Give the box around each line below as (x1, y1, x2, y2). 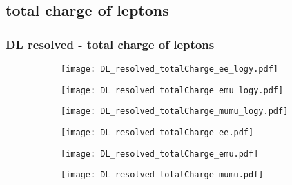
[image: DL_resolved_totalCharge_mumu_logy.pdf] (61, 106, 289, 117)
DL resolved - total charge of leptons (6, 35, 215, 52)
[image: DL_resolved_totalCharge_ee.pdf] (61, 127, 254, 137)
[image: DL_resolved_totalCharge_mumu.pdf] (61, 170, 264, 180)
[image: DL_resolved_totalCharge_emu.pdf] (61, 148, 259, 159)
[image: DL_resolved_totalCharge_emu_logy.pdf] (61, 85, 284, 95)
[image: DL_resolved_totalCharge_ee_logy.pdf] (61, 64, 278, 74)
